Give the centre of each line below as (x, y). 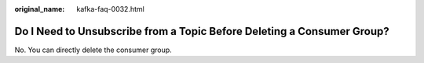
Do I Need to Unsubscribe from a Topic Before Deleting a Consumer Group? (202, 31)
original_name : (40, 9)
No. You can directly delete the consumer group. (93, 50)
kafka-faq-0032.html (110, 9)
